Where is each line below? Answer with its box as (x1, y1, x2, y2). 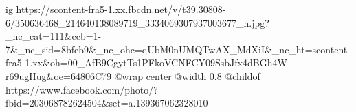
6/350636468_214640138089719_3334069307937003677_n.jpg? (5, 15, 269, 29)
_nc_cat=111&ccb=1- (5, 29, 102, 43)
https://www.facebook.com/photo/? (5, 82, 158, 96)
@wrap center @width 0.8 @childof (114, 68, 260, 83)
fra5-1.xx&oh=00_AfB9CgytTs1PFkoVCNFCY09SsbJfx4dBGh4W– (5, 55, 292, 70)
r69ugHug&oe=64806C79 (5, 68, 112, 83)
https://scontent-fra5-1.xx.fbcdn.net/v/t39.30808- (16, 2, 226, 16)
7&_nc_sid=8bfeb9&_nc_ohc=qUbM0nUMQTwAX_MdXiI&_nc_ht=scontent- (5, 42, 351, 56)
